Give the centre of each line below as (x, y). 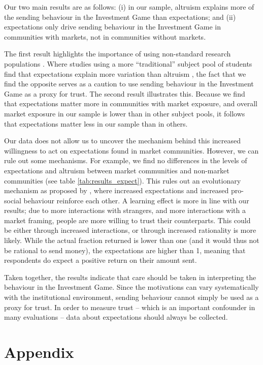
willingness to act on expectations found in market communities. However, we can (131, 150)
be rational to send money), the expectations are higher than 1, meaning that (125, 250)
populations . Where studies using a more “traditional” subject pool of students (128, 63)
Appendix (39, 352)
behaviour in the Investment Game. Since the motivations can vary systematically (131, 287)
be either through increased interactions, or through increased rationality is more (130, 230)
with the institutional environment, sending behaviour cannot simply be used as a (131, 297)
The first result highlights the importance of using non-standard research (118, 54)
